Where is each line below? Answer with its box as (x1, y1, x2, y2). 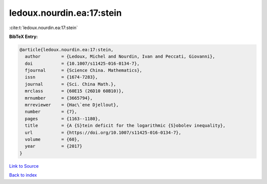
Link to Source (9, 163, 39, 169)
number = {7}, (25, 109, 78, 114)
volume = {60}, (25, 137, 80, 142)
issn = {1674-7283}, (25, 74, 98, 80)
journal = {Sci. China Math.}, (25, 81, 116, 87)
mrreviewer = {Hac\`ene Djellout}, (25, 102, 119, 108)
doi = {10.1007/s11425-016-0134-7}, (25, 61, 140, 66)
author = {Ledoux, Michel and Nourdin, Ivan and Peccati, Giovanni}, (25, 54, 215, 59)
